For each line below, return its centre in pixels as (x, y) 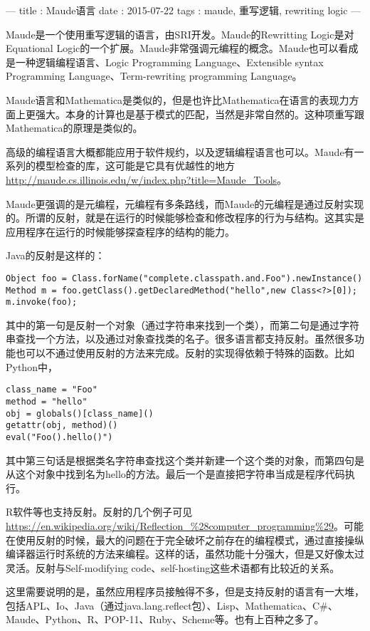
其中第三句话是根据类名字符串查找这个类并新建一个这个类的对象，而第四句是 (185, 460)
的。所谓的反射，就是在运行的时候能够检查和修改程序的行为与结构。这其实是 (185, 218)
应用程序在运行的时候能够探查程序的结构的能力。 (120, 231)
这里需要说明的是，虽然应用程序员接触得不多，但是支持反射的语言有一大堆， (185, 591)
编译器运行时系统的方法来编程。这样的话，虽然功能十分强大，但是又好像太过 (185, 554)
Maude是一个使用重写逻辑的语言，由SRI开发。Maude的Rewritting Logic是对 (180, 34)
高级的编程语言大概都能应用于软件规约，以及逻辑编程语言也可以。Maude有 (180, 151)
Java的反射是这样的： (55, 255)
